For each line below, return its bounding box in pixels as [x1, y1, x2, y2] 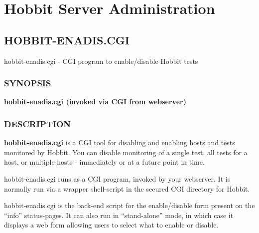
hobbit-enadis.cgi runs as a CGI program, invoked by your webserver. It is [4, 173, 231, 184]
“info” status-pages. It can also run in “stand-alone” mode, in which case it [4, 210, 234, 220]
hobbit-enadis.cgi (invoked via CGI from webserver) [4, 96, 186, 107]
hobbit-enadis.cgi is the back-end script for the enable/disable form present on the [4, 200, 255, 211]
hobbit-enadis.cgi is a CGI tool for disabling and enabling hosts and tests [4, 137, 235, 148]
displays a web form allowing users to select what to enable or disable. [4, 220, 219, 230]
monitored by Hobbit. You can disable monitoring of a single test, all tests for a [4, 147, 248, 157]
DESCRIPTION [4, 117, 71, 130]
